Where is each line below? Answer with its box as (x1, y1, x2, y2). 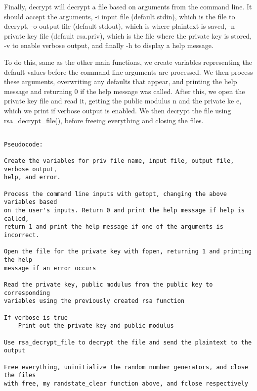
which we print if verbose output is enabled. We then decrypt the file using (4, 105, 231, 115)
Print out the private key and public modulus (18, 322, 174, 330)
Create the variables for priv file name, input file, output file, (4, 157, 234, 165)
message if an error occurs (4, 264, 96, 272)
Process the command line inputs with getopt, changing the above (4, 190, 227, 197)
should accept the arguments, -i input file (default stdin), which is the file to (4, 11, 235, 21)
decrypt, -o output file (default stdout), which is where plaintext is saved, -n (4, 21, 235, 31)
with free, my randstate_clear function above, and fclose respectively (4, 380, 248, 387)
